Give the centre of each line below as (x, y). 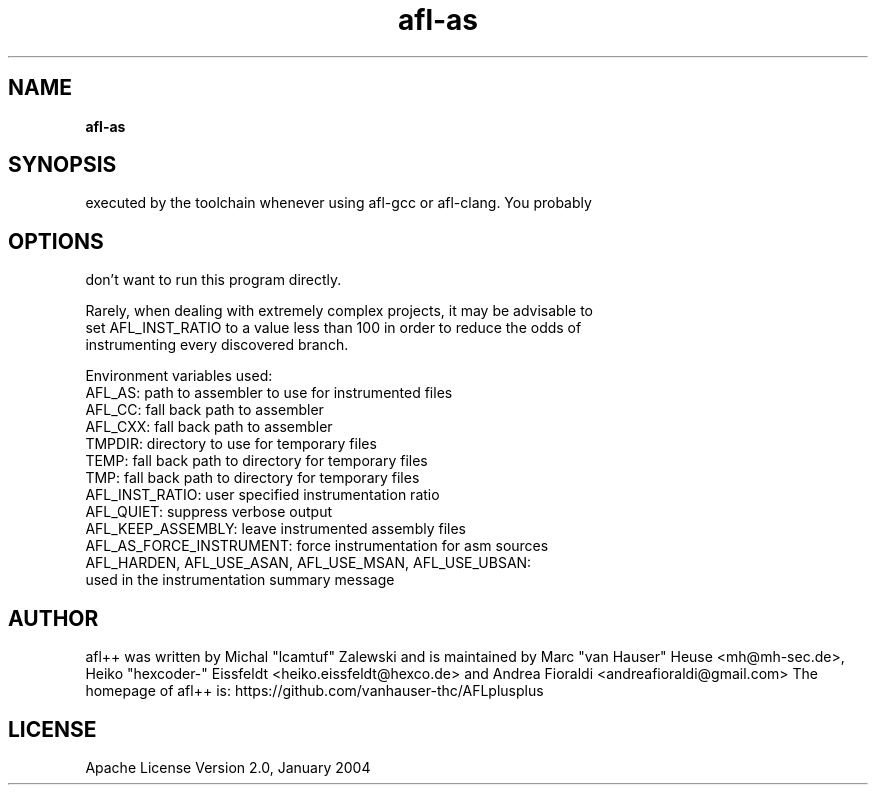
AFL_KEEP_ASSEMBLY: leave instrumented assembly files (275, 529)
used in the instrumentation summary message (240, 580)
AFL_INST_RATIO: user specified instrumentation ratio (262, 495)
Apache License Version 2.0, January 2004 (228, 767)
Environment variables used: (179, 376)
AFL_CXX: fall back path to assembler (209, 427)
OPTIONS (56, 241)
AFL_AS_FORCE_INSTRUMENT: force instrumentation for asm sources (317, 546)
